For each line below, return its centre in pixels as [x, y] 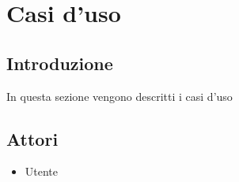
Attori [32, 138]
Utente [42, 171]
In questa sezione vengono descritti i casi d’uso [119, 96]
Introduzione [60, 63]
